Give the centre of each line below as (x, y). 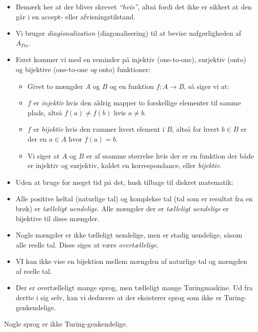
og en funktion (132, 86)
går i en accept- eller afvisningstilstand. (76, 16)
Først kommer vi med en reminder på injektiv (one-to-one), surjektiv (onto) (131, 59)
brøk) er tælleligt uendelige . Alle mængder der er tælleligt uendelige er (122, 208)
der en (37, 138)
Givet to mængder (55, 86)
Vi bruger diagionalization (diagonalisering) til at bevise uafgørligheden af (129, 33)
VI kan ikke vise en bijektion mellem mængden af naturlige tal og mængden (131, 261)
